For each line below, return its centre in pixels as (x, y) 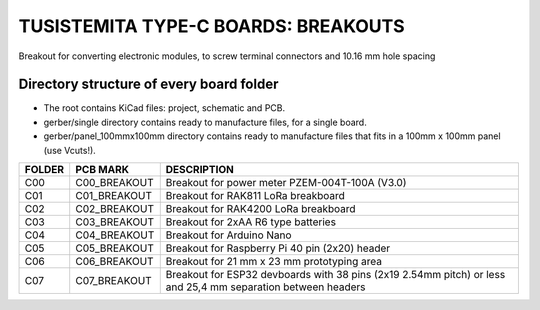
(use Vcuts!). (70, 150)
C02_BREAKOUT (115, 209)
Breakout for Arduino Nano (228, 235)
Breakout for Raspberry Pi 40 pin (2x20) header (278, 248)
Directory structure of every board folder (148, 84)
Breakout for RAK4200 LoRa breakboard (260, 209)
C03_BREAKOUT (115, 222)
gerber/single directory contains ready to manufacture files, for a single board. (205, 122)
